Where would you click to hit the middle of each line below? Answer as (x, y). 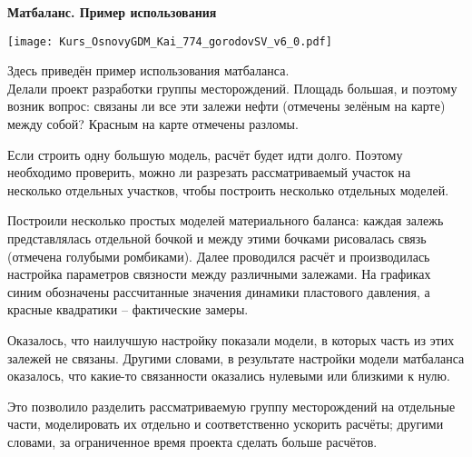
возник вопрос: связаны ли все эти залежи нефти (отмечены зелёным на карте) (226, 106)
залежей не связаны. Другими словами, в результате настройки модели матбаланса (236, 358)
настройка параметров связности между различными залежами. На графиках (219, 274)
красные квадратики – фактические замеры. (128, 309)
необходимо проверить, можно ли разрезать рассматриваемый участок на (209, 172)
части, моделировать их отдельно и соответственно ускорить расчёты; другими (226, 424)
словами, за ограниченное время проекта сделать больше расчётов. (192, 441)
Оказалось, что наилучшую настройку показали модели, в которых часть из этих (231, 339)
